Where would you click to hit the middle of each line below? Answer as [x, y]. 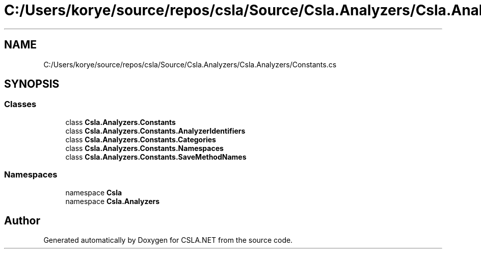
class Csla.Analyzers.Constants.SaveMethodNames [156, 157]
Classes [20, 104]
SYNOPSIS [32, 84]
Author [22, 220]
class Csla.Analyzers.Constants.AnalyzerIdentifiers [155, 131]
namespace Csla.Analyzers [113, 201]
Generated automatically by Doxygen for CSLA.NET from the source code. [168, 240]
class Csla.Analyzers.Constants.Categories [141, 139]
